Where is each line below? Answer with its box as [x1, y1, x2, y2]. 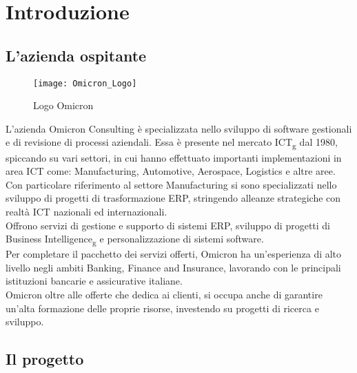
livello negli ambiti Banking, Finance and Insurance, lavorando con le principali [6, 260, 341, 274]
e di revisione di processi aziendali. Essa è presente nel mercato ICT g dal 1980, [6, 135, 338, 151]
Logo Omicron [33, 98, 94, 113]
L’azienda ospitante [6, 44, 147, 66]
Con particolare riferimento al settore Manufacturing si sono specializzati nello [6, 177, 337, 191]
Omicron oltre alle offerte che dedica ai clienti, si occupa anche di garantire [6, 287, 323, 302]
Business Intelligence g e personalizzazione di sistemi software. [6, 231, 264, 247]
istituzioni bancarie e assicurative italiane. [6, 274, 183, 288]
